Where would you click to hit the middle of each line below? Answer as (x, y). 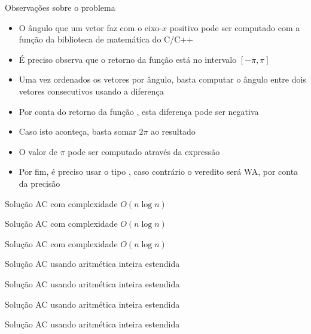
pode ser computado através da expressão (144, 151)
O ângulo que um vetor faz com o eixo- (90, 27)
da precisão (39, 183)
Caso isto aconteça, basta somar (77, 131)
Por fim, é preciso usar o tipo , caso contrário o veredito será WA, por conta (158, 171)
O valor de (38, 151)
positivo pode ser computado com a (235, 27)
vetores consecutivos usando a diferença (91, 91)
